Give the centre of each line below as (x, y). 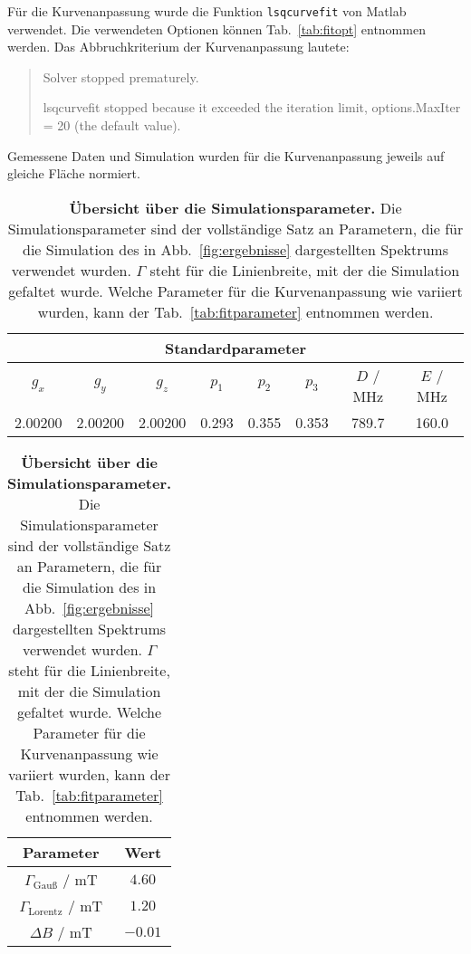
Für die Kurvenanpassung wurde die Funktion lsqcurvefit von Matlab (207, 11)
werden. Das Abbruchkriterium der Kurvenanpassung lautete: (178, 47)
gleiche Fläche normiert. (74, 173)
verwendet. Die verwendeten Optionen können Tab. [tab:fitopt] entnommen (216, 29)
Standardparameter (235, 348)
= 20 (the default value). (112, 125)
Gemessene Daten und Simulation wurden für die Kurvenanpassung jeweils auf (226, 155)
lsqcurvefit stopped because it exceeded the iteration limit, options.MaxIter (252, 107)
